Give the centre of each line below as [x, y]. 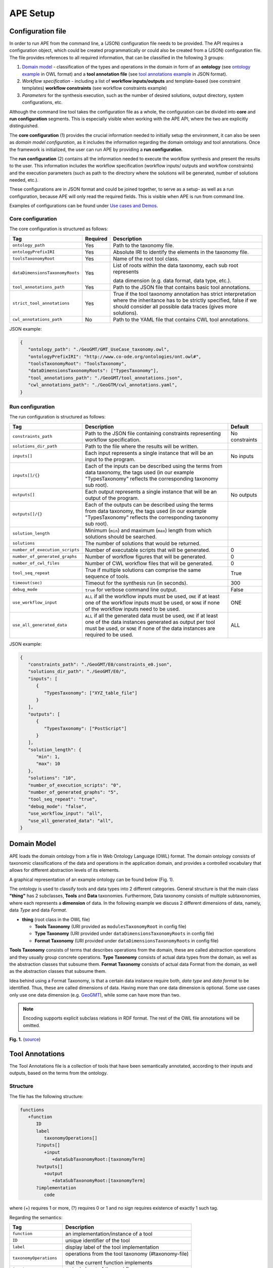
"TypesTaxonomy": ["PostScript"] [85, 728]
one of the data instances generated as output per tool [150, 622]
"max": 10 [48, 764]
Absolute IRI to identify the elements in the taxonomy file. [181, 252]
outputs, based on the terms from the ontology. [59, 1073]
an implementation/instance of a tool [109, 1234]
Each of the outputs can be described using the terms [149, 505]
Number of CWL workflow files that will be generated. [149, 563]
